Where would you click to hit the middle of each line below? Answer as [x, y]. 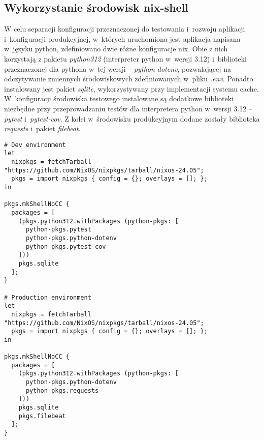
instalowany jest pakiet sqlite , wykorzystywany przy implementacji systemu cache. [131, 88]
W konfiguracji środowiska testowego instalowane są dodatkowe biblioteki [119, 98]
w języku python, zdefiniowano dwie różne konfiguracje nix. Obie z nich [116, 49]
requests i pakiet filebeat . [42, 128]
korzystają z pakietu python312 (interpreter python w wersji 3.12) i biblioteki [125, 58]
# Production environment [48, 297]
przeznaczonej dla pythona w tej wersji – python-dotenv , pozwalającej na [118, 68]
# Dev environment [35, 145]
